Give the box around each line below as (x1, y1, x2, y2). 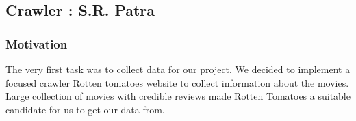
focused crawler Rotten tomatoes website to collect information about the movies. (5, 75, 349, 90)
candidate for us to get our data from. (5, 102, 165, 116)
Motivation (5, 35, 68, 52)
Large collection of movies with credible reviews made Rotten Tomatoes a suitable (5, 89, 351, 103)
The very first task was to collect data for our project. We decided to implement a (5, 62, 351, 76)
